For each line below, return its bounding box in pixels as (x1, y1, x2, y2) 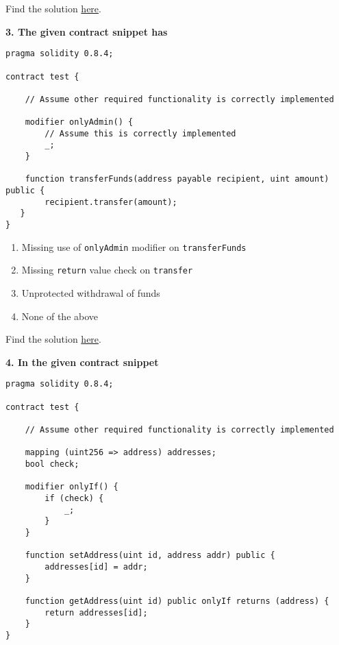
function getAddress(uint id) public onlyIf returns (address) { (25, 596, 329, 606)
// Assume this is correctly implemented (45, 128, 236, 138)
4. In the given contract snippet (5, 354, 159, 369)
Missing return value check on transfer (21, 263, 193, 277)
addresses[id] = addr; (45, 561, 148, 572)
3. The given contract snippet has (5, 24, 168, 38)
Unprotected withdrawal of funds (21, 286, 160, 300)
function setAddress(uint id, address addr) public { (25, 550, 275, 561)
